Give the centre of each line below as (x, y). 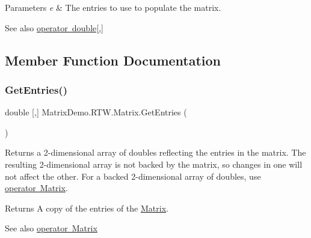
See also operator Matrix (51, 228)
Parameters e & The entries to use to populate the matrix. (113, 7)
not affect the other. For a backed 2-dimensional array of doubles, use (133, 176)
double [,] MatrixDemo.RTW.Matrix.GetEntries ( (96, 112)
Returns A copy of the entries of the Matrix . (87, 208)
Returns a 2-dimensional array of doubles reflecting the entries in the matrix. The (155, 152)
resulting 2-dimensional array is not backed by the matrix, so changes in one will (154, 164)
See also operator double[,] (54, 27)
